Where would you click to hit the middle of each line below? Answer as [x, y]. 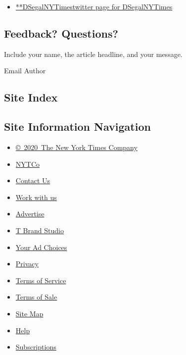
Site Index [31, 97]
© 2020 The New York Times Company [76, 147]
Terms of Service [41, 280]
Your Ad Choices [41, 247]
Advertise [30, 214]
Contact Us [33, 180]
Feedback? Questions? [61, 33]
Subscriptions [36, 347]
